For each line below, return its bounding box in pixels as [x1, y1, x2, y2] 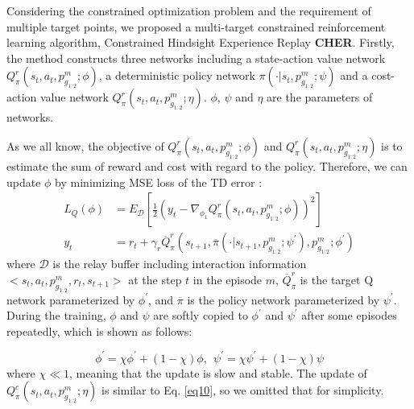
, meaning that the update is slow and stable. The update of [69, 364, 367, 381]
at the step [128, 271, 182, 287]
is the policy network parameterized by [187, 291, 380, 308]
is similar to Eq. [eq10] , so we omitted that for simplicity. [101, 382, 384, 399]
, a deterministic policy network [98, 67, 256, 84]
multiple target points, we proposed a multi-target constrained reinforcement [6, 18, 386, 35]
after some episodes [301, 307, 397, 324]
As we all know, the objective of [6, 137, 164, 154]
